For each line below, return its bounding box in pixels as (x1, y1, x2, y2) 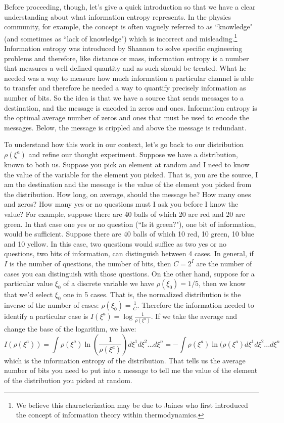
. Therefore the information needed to (137, 299, 254, 310)
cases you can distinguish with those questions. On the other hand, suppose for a (4, 268, 255, 278)
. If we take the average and (151, 310, 238, 321)
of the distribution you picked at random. (4, 374, 132, 385)
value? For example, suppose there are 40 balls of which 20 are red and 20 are (4, 208, 245, 219)
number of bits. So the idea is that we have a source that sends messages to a (4, 92, 244, 103)
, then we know (198, 278, 246, 289)
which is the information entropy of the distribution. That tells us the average (4, 355, 246, 365)
